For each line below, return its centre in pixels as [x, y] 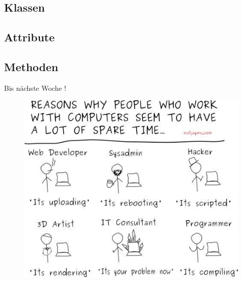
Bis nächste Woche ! [35, 88]
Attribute [29, 37]
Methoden [31, 66]
